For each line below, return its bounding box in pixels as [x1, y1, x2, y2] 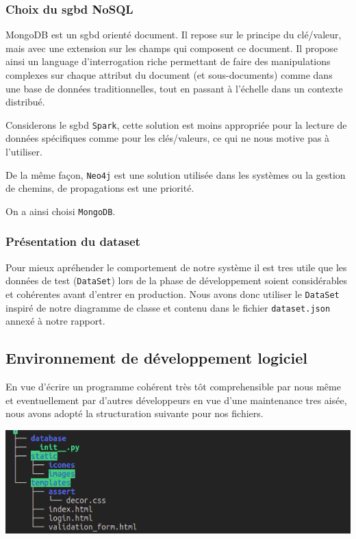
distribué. [5, 95, 45, 109]
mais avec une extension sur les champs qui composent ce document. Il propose [5, 40, 338, 55]
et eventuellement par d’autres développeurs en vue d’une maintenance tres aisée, [5, 392, 347, 407]
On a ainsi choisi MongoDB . [5, 203, 116, 218]
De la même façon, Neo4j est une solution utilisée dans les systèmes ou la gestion [5, 167, 346, 181]
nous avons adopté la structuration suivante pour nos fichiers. [5, 406, 264, 421]
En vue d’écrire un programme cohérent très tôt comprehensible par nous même [5, 379, 341, 394]
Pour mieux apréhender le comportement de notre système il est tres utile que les [5, 260, 347, 274]
